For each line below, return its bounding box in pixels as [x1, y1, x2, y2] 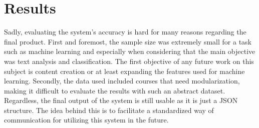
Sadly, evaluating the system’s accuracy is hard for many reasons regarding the [4, 26, 246, 37]
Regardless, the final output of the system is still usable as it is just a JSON [4, 95, 238, 105]
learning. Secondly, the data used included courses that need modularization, [4, 75, 240, 86]
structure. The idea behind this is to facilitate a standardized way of [4, 104, 214, 115]
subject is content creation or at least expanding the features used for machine [4, 65, 245, 76]
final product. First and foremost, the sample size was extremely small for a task [4, 36, 252, 46]
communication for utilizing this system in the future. [4, 114, 169, 125]
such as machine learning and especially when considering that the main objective [4, 46, 255, 56]
